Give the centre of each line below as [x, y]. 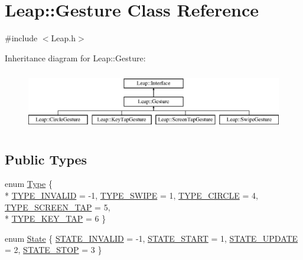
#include [21, 38]
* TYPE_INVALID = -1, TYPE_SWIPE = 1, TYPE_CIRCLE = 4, [131, 195]
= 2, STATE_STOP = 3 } [53, 250]
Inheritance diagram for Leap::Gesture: [75, 57]
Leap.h [63, 38]
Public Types [46, 159]
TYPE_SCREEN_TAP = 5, [58, 207]
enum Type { [29, 184]
